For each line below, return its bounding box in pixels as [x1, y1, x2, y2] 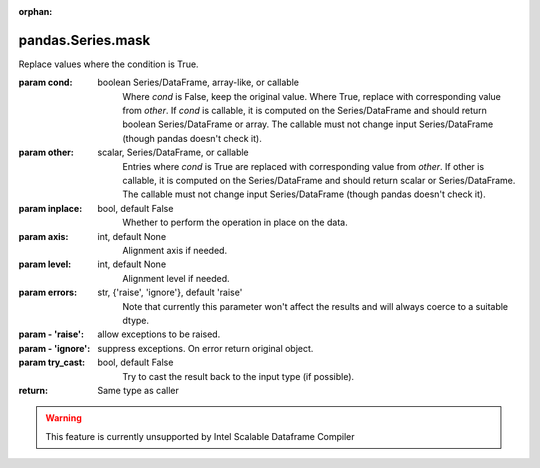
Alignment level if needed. [122, 272, 230, 284]
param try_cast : [18, 356, 86, 369]
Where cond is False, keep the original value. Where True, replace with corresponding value [122, 90, 502, 102]
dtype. [122, 314, 150, 326]
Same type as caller [97, 384, 179, 396]
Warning [45, 412, 82, 424]
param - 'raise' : [18, 328, 85, 340]
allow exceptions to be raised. [97, 328, 221, 340]
